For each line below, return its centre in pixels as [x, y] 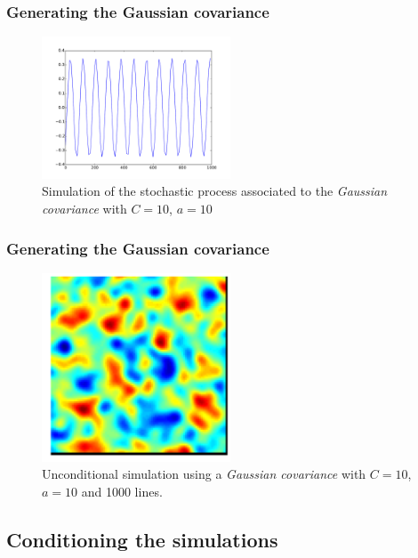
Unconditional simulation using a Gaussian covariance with [204, 474]
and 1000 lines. [122, 492]
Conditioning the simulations [142, 539]
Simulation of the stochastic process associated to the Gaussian [215, 191]
